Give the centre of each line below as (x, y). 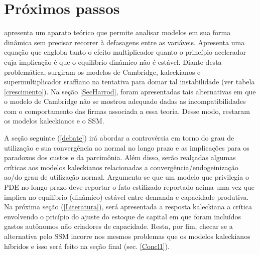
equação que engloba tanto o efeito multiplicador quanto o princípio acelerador (125, 52)
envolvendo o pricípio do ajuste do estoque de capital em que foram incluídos (123, 216)
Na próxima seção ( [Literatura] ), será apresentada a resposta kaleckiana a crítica (128, 207)
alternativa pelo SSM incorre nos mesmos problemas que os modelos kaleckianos (127, 236)
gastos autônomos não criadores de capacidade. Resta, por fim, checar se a (118, 226)
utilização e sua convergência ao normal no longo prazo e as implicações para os (127, 147)
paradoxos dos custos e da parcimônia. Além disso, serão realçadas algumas (120, 157)
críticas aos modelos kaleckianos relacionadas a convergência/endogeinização (121, 167)
